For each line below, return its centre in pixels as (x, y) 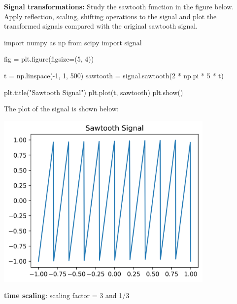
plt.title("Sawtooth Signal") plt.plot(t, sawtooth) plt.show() (94, 92)
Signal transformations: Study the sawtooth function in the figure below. (119, 6)
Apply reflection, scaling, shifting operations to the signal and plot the (110, 16)
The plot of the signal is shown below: (61, 109)
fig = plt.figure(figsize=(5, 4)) (49, 59)
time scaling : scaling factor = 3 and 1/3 (67, 295)
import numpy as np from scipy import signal (73, 42)
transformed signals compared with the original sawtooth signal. (101, 26)
